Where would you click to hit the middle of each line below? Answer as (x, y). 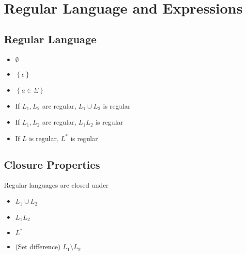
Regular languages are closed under (56, 184)
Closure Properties (52, 164)
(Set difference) (38, 247)
